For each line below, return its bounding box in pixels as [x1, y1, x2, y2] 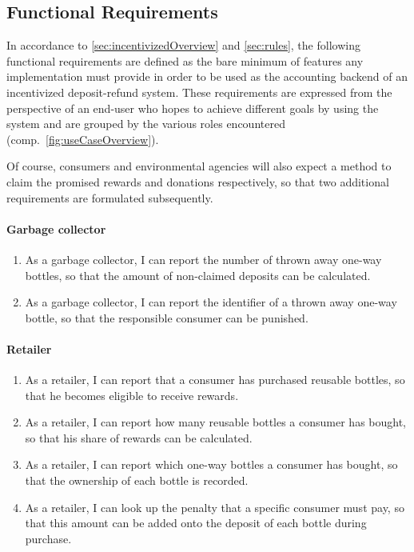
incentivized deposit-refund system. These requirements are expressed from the [6, 83, 392, 100]
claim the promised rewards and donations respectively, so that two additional [6, 173, 389, 190]
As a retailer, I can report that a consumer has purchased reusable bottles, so [25, 371, 405, 388]
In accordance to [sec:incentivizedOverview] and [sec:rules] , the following [6, 37, 360, 54]
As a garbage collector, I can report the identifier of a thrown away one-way [25, 294, 397, 310]
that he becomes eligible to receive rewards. [25, 386, 239, 403]
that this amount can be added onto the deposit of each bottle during [25, 514, 367, 531]
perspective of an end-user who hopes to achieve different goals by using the [6, 99, 379, 116]
